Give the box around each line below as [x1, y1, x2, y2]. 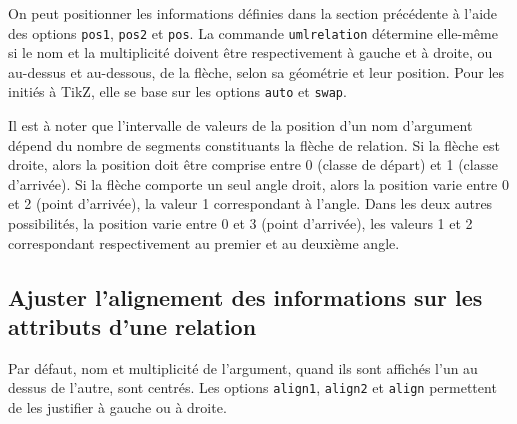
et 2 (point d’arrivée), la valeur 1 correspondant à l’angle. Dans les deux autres [8, 193, 493, 214]
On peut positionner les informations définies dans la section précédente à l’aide [8, 3, 498, 23]
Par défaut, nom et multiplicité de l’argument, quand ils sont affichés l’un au [8, 357, 478, 378]
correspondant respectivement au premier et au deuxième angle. [8, 232, 400, 253]
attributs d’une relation [8, 311, 257, 342]
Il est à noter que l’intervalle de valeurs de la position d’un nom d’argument [8, 115, 473, 136]
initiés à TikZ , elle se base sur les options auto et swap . [8, 81, 347, 102]
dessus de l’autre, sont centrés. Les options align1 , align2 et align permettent [8, 377, 497, 398]
